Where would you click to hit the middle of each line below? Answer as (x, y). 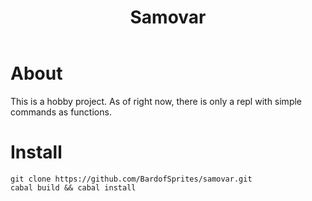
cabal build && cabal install (73, 187)
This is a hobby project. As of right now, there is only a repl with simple (156, 101)
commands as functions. (61, 112)
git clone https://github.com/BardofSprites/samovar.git (131, 179)
